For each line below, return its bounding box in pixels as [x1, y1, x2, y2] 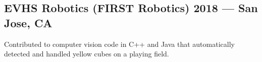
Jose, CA [4, 15, 53, 30]
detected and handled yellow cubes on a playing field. [4, 48, 169, 59]
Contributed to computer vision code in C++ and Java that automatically [4, 38, 235, 49]
